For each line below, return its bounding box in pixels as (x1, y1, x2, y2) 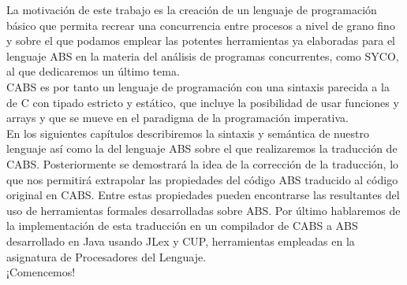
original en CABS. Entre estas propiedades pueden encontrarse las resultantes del (6, 187, 400, 203)
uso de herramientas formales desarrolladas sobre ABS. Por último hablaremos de (6, 202, 401, 218)
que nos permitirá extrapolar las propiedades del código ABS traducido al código (6, 171, 398, 187)
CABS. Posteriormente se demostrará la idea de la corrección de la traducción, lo (6, 155, 399, 172)
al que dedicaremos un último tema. (6, 63, 180, 80)
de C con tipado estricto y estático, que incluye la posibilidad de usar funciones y (6, 94, 399, 110)
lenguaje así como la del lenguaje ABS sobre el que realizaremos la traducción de (6, 140, 398, 157)
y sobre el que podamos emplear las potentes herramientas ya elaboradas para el (6, 32, 395, 49)
